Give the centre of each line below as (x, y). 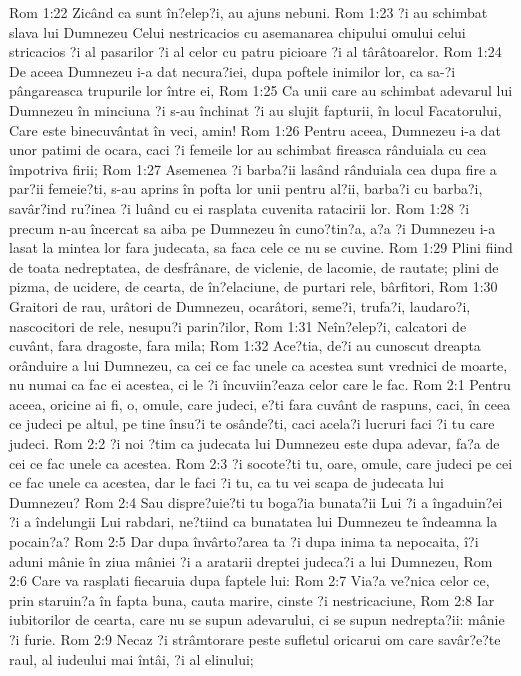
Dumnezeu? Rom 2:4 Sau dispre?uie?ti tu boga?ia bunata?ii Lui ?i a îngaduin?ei (256, 501)
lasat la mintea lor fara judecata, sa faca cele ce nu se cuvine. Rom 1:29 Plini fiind (261, 247)
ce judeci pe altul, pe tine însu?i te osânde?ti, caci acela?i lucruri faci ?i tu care (252, 423)
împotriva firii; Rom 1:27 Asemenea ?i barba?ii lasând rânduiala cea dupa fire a (253, 168)
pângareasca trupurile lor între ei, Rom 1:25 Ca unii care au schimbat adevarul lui (261, 90)
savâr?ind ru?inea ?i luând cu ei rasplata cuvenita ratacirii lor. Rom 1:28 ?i (239, 207)
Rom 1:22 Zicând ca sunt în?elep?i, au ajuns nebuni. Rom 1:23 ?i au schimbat (248, 12)
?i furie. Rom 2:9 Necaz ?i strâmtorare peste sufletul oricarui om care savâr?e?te (255, 639)
